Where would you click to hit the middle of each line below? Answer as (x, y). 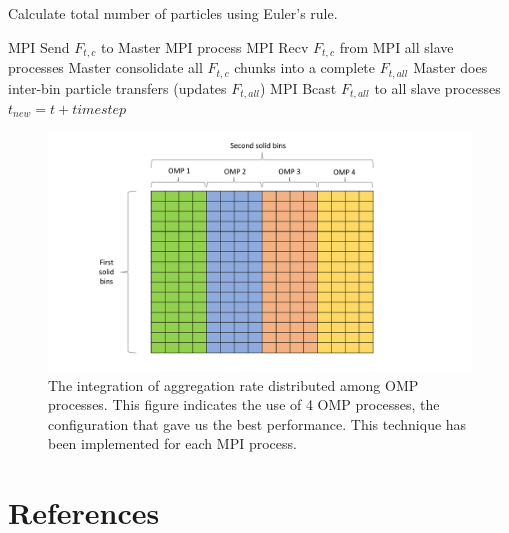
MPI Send (39, 46)
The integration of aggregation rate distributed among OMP (233, 384)
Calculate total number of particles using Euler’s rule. (173, 13)
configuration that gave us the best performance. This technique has (257, 423)
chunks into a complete (305, 67)
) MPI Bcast (298, 87)
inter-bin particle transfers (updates (117, 87)
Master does (450, 67)
